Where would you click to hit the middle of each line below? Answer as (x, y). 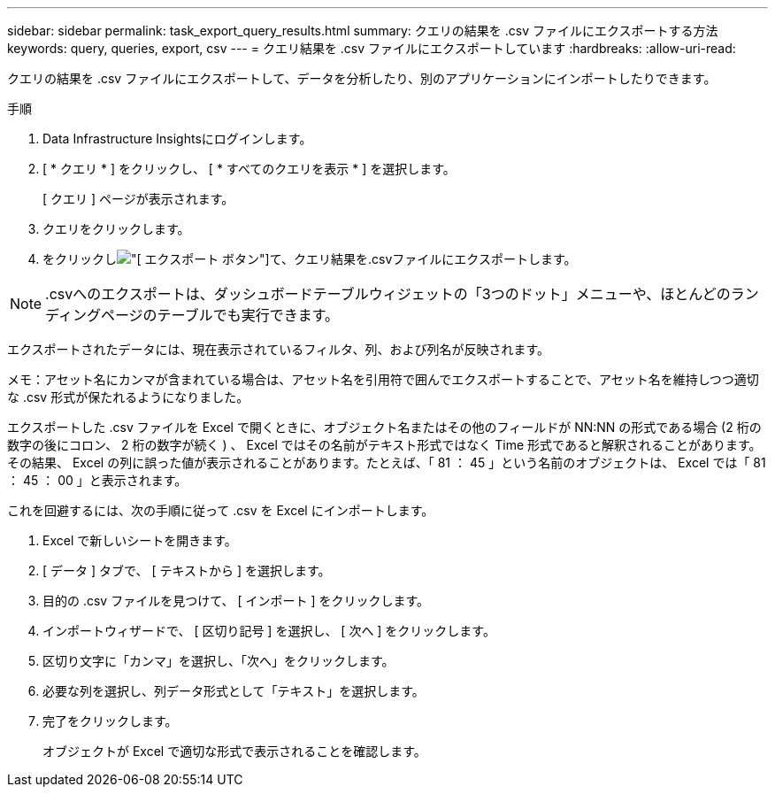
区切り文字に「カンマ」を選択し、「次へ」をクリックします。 (219, 661)
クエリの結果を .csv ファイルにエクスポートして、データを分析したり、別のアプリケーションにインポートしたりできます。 (362, 78)
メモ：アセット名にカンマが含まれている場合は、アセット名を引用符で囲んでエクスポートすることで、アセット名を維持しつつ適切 (383, 379)
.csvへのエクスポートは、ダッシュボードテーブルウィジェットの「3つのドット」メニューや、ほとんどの (388, 294)
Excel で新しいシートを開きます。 (140, 540)
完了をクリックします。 (110, 721)
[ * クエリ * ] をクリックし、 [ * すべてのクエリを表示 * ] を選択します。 (249, 169)
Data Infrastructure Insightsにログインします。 (177, 139)
